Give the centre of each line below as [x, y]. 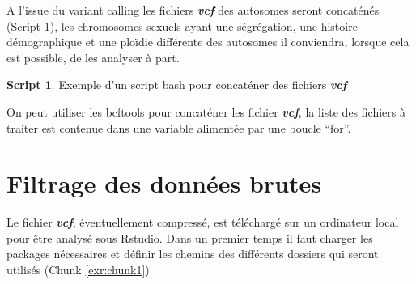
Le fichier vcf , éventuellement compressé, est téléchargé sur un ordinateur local [203, 222]
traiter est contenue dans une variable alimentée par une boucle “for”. [179, 127]
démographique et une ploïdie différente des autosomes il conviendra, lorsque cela [208, 42]
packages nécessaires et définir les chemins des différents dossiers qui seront [193, 254]
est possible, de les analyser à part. [93, 57]
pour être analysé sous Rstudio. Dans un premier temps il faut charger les [190, 237]
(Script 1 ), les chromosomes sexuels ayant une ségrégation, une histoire [182, 25]
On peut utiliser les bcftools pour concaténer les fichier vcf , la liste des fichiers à [206, 111]
